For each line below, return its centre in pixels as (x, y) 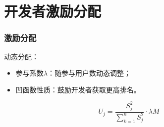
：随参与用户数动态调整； (89, 73)
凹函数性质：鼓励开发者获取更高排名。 (78, 89)
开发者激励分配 (53, 11)
